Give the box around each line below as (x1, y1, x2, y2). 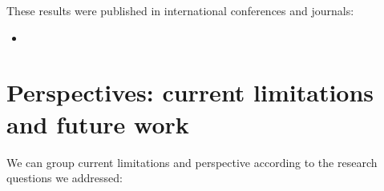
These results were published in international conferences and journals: (6, 2, 354, 18)
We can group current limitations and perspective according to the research (6, 153, 378, 170)
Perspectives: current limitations (6, 76, 374, 109)
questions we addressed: (6, 169, 123, 186)
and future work (6, 107, 189, 140)
